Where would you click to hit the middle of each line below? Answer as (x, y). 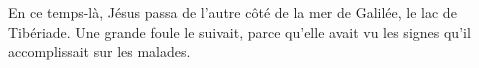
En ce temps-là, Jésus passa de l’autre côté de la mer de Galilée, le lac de (232, 12)
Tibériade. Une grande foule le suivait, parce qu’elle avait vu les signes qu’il (239, 31)
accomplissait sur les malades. (99, 51)
